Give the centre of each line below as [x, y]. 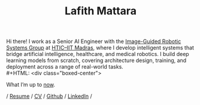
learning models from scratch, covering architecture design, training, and [96, 60]
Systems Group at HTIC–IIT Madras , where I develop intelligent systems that [100, 48]
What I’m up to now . [31, 85]
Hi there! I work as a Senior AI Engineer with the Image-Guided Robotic [94, 41]
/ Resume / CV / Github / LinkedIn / [49, 96]
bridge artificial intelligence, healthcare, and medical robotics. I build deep [98, 54]
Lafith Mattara [101, 11]
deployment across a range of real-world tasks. [65, 67]
